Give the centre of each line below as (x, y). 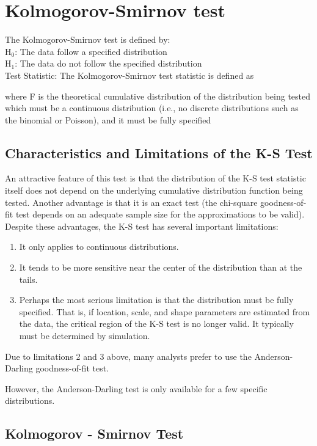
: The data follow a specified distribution (91, 51)
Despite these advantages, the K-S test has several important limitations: (142, 226)
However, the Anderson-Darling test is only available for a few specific (136, 388)
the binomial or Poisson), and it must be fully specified (108, 119)
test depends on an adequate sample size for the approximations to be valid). (160, 214)
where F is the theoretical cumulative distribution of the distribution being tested (158, 96)
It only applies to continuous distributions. (99, 247)
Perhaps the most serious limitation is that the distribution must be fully (156, 300)
